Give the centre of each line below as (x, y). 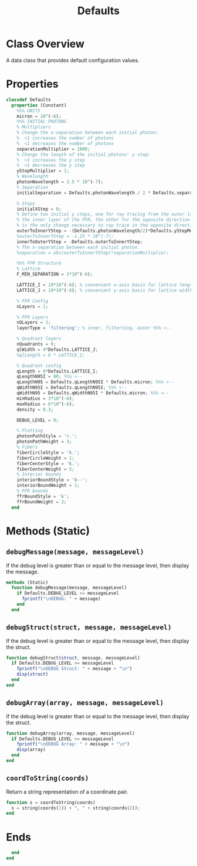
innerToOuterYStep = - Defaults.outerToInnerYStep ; (80, 242)
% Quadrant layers (39, 339)
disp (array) (31, 750)
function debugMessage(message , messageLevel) (69, 588)
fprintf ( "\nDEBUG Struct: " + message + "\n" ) (74, 669)
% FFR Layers (33, 317)
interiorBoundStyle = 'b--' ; (52, 480)
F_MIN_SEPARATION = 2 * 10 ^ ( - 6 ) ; (55, 274)
